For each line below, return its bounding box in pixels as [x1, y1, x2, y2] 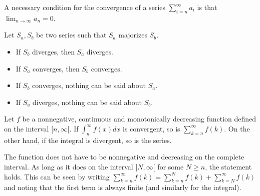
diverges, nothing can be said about [33, 96, 142, 107]
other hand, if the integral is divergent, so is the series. [4, 134, 172, 145]
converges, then [33, 63, 80, 73]
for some [157, 161, 184, 171]
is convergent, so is [123, 123, 180, 133]
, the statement [205, 161, 252, 171]
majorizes [118, 29, 147, 40]
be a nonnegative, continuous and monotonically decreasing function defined [22, 113, 256, 124]
